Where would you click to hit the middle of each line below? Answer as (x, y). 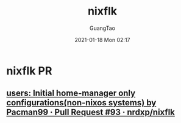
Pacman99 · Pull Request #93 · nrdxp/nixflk (91, 112)
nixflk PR (29, 71)
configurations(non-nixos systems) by (81, 103)
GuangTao (102, 28)
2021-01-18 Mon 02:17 (102, 40)
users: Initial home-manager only (71, 93)
